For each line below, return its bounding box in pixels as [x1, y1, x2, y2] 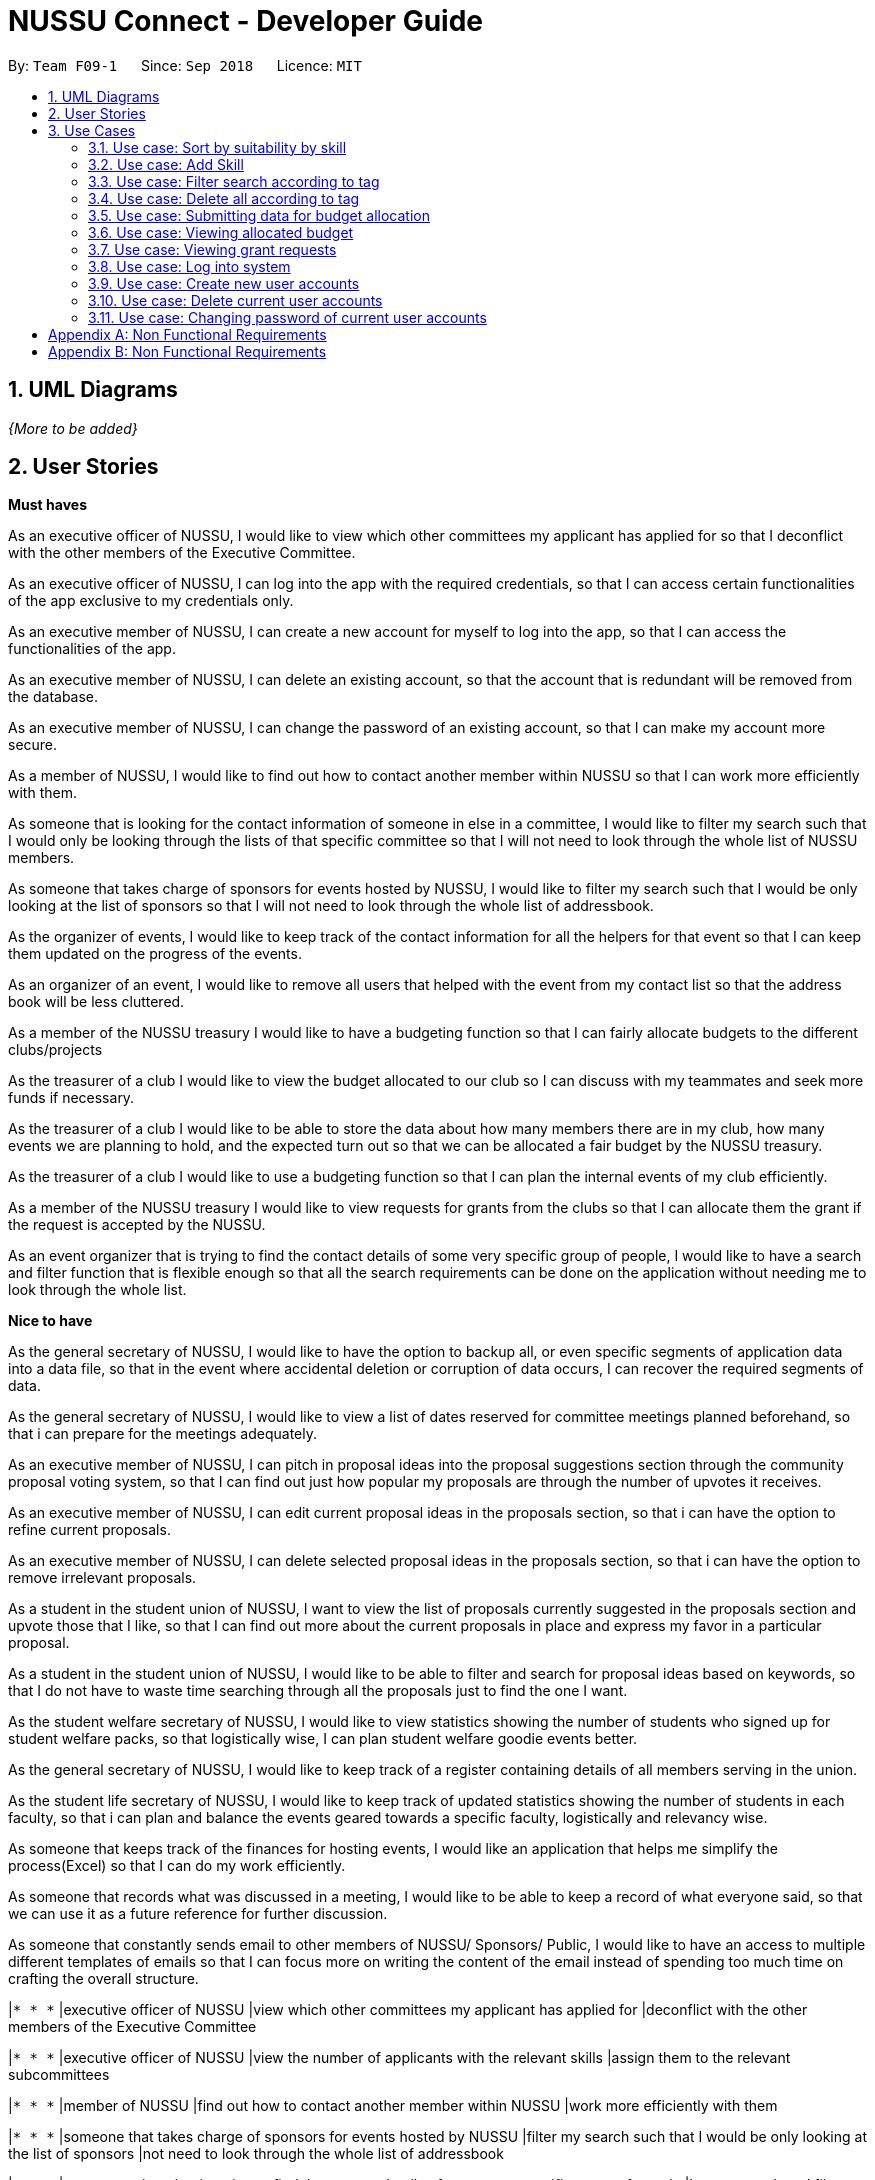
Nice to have [8, 1312, 93, 1330]
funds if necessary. [8, 1089, 135, 1107]
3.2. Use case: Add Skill [88, 155, 244, 173]
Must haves [8, 496, 87, 514]
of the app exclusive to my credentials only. [8, 592, 294, 610]
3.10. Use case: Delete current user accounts [88, 291, 383, 309]
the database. [8, 688, 99, 706]
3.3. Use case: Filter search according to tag [88, 172, 380, 190]
